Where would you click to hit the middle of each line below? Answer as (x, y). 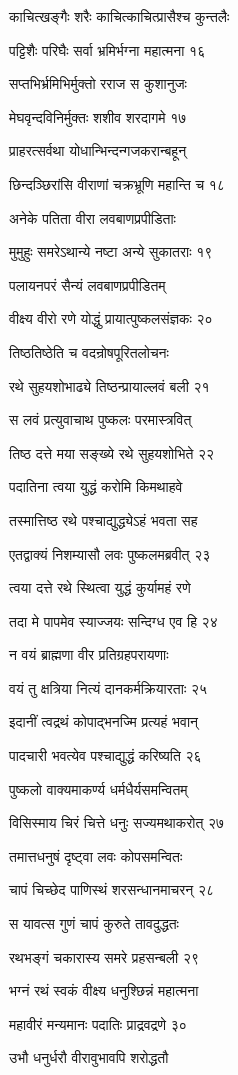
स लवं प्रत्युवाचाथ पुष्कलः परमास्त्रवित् (100, 419)
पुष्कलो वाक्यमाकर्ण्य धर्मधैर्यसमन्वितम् (98, 788)
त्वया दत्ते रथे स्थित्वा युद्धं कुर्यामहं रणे (100, 587)
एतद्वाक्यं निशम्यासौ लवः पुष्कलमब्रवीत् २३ (110, 553)
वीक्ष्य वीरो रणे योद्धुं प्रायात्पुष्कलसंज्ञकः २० (111, 318)
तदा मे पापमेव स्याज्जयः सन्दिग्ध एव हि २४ (113, 620)
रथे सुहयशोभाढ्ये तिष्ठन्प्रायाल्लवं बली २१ (109, 385)
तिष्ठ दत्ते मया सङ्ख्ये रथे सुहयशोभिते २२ (112, 452)
